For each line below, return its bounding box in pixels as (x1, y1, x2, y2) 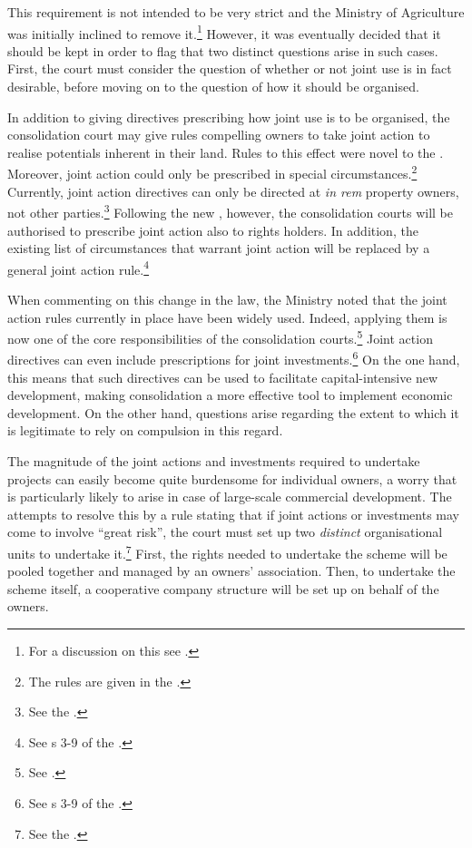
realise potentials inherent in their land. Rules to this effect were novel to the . (7, 142, 444, 161)
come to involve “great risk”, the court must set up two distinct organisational (7, 522, 443, 541)
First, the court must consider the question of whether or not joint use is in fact (7, 59, 452, 78)
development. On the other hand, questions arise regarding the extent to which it (7, 403, 459, 422)
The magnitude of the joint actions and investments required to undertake (7, 452, 420, 470)
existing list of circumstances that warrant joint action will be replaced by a (7, 239, 430, 258)
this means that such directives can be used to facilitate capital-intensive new (7, 367, 438, 386)
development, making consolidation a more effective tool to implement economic (7, 385, 453, 405)
